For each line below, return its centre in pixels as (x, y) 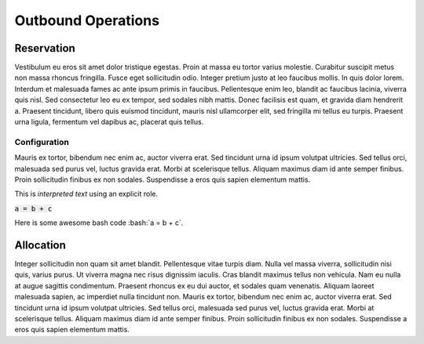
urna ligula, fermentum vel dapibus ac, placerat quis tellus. (109, 122)
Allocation (40, 245)
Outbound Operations (87, 20)
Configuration (42, 142)
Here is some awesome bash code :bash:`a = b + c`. (99, 223)
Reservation (45, 48)
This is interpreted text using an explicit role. (86, 194)
